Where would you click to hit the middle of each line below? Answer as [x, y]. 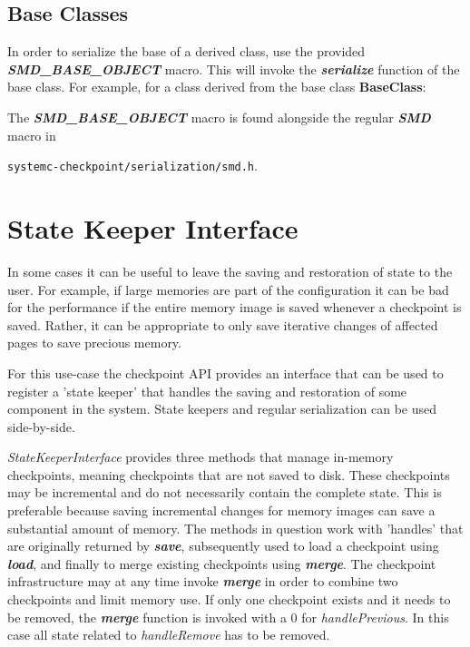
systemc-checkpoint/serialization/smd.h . [132, 166]
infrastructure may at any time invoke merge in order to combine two [203, 581]
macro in [32, 135]
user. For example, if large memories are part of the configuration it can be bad [228, 289]
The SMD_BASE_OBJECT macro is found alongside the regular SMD [219, 117]
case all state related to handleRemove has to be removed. [169, 635]
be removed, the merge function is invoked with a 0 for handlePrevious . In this [228, 617]
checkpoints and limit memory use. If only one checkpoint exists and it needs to [229, 599]
